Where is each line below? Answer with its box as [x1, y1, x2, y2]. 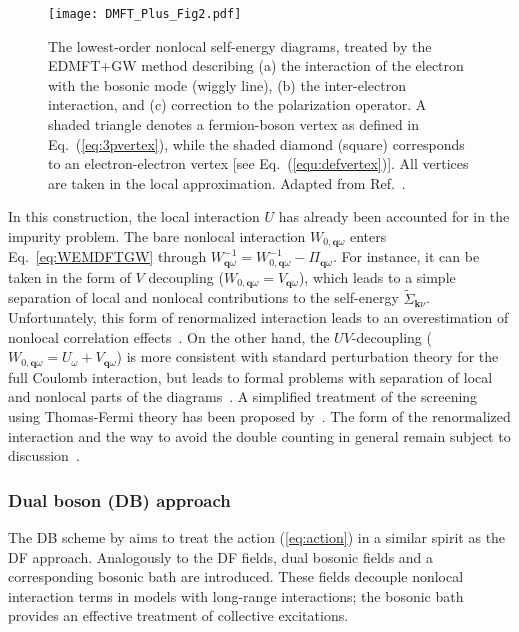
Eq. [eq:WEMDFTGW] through [8, 246, 207, 267]
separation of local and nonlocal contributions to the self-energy [8, 287, 399, 308]
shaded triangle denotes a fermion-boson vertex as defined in [48, 114, 420, 135]
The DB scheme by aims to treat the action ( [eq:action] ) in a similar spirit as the [8, 527, 506, 547]
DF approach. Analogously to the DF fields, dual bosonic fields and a [8, 546, 434, 567]
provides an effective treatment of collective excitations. [8, 605, 349, 626]
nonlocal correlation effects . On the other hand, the [8, 326, 330, 347]
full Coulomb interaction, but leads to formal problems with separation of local [8, 366, 493, 387]
